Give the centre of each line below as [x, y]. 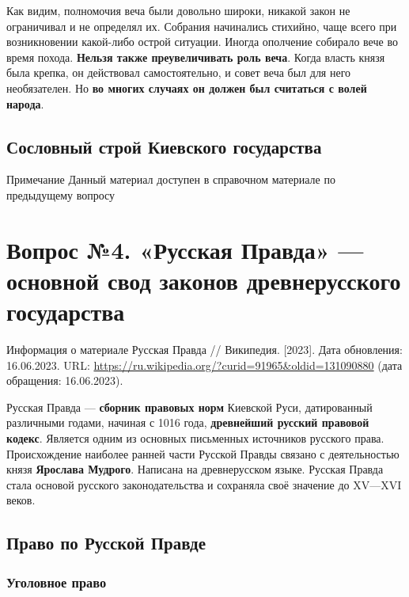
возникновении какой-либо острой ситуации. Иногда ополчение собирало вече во [202, 42]
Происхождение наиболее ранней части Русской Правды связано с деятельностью [203, 453]
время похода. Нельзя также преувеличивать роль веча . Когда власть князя [196, 57]
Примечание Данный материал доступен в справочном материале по [171, 179]
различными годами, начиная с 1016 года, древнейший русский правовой [188, 422]
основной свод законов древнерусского [204, 280]
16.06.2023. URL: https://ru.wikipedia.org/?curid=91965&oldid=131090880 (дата [204, 365]
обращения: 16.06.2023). [65, 380]
